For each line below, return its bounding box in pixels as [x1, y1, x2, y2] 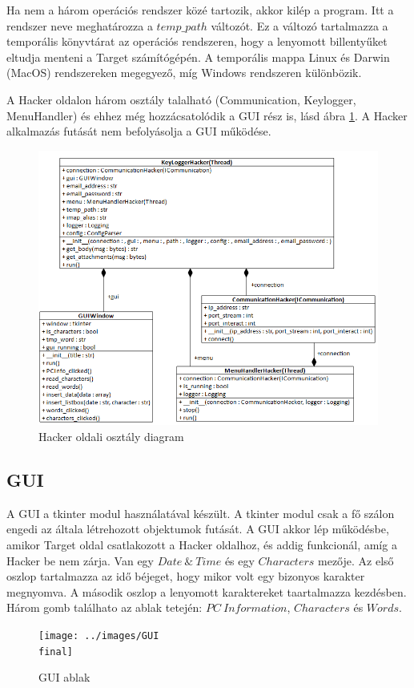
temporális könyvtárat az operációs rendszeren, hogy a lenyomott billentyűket [6, 33, 388, 50]
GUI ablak [38, 669, 90, 686]
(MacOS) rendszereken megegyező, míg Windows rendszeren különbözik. [6, 64, 362, 81]
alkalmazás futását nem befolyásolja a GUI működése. [6, 123, 271, 140]
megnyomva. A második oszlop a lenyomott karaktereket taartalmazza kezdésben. [6, 583, 407, 600]
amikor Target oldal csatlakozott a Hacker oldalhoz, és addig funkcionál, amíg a [6, 536, 397, 552]
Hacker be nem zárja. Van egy [6, 552, 155, 569]
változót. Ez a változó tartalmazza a [211, 17, 388, 34]
